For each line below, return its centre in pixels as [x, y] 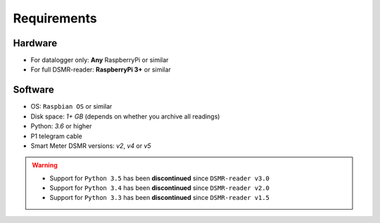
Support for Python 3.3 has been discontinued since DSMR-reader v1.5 [160, 198]
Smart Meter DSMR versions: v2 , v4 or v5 [91, 146]
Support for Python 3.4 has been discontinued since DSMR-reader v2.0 [160, 188]
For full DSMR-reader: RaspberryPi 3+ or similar [101, 69]
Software [33, 90]
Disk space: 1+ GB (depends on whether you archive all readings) [125, 116]
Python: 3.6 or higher [61, 126]
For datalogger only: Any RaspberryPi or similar [100, 60]
